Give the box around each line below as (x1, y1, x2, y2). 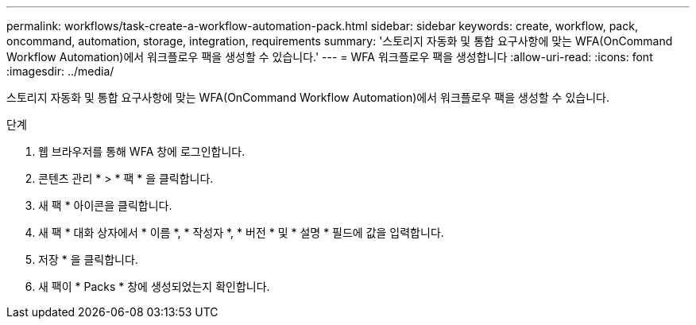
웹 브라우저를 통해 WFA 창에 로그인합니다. (38, 145, 246, 158)
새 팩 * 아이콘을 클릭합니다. (38, 199, 172, 212)
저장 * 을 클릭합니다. (38, 253, 138, 266)
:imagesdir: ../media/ (6, 64, 114, 78)
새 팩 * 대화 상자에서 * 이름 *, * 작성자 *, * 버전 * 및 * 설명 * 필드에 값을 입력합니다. (38, 226, 444, 239)
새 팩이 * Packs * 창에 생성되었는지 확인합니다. (38, 280, 270, 293)
